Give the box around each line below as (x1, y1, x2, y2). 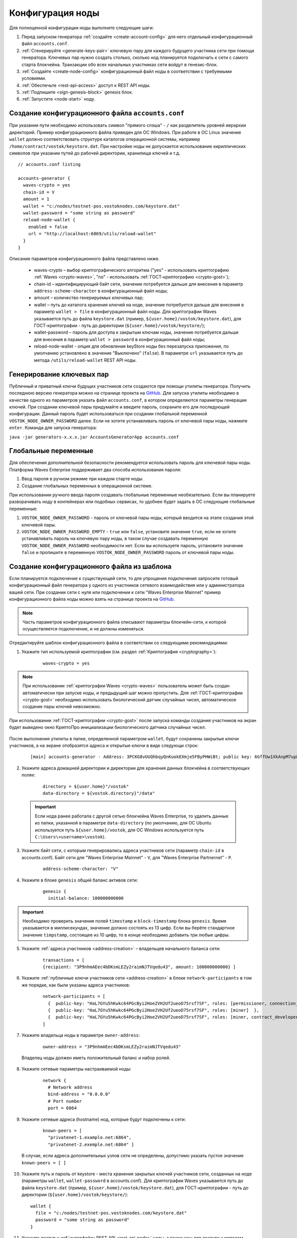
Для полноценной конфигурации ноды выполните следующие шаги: (9, 25, 154, 31)
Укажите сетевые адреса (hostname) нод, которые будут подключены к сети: (21, 1116, 186, 1122)
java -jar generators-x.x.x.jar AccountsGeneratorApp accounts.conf (9, 434, 179, 440)
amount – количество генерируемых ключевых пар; (34, 295, 144, 301)
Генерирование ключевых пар (9, 370, 109, 378)
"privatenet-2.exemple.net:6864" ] (48, 1141, 135, 1147)
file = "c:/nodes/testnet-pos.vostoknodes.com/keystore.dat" (35, 1210, 187, 1216)
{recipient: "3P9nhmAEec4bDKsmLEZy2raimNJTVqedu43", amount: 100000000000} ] (43, 964, 236, 970)
